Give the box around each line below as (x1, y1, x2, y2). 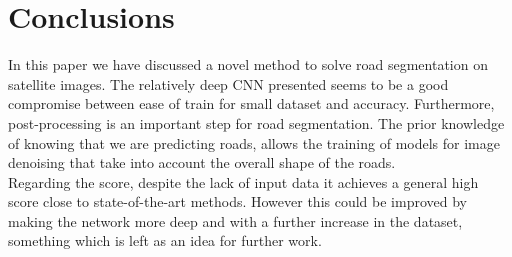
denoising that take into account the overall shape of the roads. (8, 152, 396, 173)
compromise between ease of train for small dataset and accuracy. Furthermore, (8, 93, 495, 114)
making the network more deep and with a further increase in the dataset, (8, 210, 463, 231)
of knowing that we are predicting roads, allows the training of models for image (8, 132, 500, 153)
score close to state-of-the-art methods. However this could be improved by (8, 191, 467, 212)
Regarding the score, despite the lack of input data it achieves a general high (8, 171, 479, 192)
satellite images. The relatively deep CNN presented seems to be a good (8, 73, 449, 94)
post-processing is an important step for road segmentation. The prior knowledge (8, 112, 505, 133)
